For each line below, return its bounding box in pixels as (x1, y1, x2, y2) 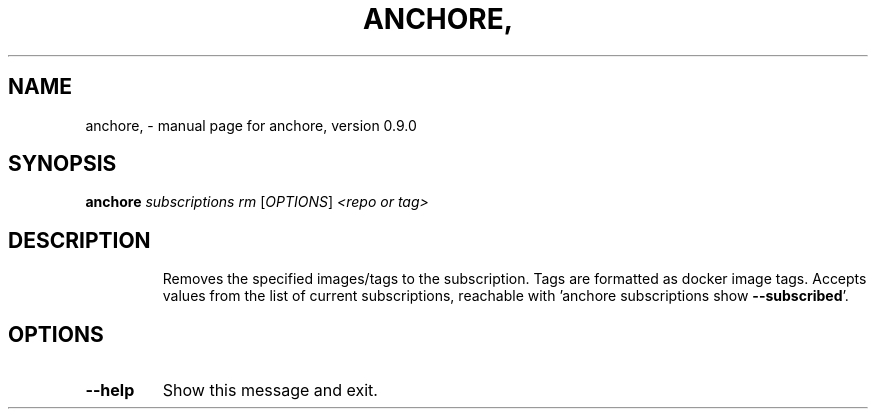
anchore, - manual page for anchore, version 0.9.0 (85, 116, 417, 134)
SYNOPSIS (8, 151, 117, 177)
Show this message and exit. (162, 380, 378, 401)
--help (85, 380, 135, 401)
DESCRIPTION (8, 227, 151, 253)
